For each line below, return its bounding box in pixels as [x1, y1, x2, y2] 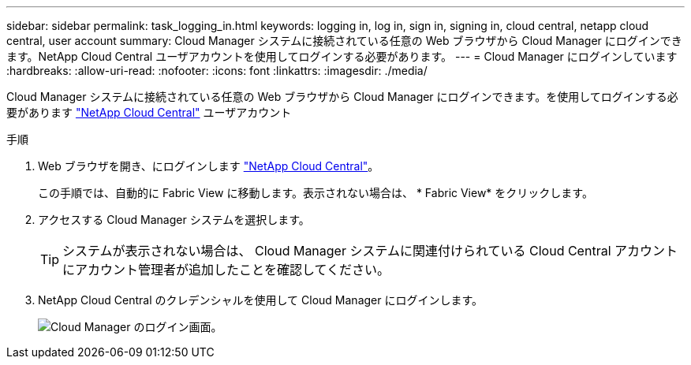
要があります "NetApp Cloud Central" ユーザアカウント [6, 106, 292, 119]
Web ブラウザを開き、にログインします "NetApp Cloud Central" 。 [38, 159, 379, 173]
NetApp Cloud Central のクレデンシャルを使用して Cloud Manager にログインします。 [38, 293, 484, 307]
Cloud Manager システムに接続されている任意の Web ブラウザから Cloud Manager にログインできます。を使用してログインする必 [6, 90, 678, 103]
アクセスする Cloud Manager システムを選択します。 [38, 213, 310, 226]
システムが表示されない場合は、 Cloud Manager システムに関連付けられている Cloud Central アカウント [62, 243, 678, 259]
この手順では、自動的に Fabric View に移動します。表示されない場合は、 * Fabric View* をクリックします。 [38, 186, 593, 199]
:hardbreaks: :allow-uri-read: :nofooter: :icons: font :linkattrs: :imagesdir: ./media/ [6, 64, 428, 77]
